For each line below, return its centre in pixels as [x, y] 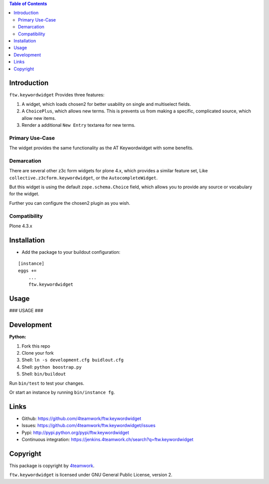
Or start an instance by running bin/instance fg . [62, 392]
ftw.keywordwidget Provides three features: [57, 95]
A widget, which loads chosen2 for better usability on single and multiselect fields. [106, 104]
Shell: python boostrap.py [52, 367]
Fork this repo [36, 346]
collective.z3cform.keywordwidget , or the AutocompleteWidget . [83, 178]
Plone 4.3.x [21, 226]
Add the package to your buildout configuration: [71, 252]
